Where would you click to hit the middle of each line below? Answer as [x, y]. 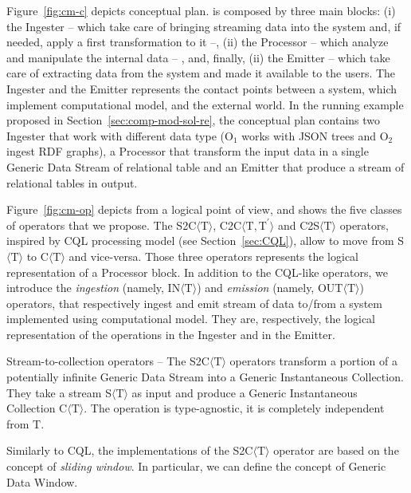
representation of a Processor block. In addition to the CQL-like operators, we [197, 272]
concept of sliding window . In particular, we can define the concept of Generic [196, 466]
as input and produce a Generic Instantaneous [245, 392]
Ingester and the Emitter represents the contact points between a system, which [202, 88]
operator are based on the [336, 450]
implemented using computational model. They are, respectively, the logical [191, 319]
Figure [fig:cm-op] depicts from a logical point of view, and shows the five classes [204, 209]
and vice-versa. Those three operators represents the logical [213, 256]
